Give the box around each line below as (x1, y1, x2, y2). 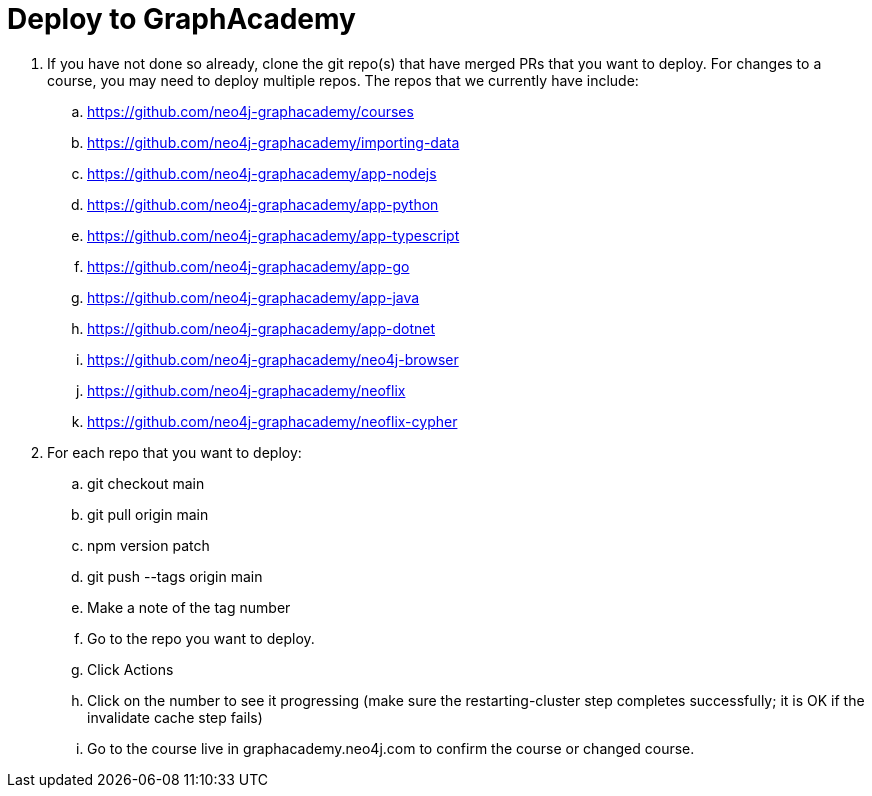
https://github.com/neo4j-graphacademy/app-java (87, 288, 420, 306)
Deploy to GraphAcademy (7, 2, 356, 36)
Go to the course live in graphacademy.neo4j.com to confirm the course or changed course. (87, 739, 695, 757)
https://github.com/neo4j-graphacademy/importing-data (87, 133, 460, 151)
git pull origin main (87, 505, 209, 523)
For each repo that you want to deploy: (47, 443, 302, 461)
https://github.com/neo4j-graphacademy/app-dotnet (87, 319, 435, 337)
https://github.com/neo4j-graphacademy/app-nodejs (87, 164, 437, 182)
